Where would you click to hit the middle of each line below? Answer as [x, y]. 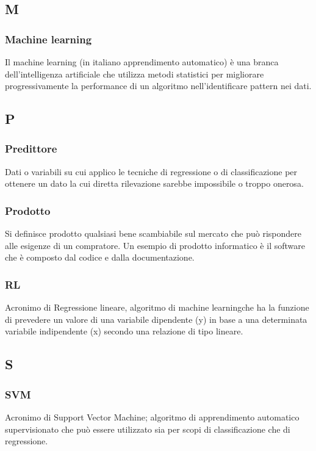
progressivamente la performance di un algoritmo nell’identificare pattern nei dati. [158, 86]
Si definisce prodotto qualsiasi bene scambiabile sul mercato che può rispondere [153, 233]
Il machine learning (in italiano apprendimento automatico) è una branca [142, 62]
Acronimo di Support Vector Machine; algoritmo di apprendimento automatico [152, 417]
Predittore [31, 149]
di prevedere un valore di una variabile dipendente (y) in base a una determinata [156, 319]
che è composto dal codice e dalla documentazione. [100, 257]
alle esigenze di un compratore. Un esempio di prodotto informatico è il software [155, 245]
